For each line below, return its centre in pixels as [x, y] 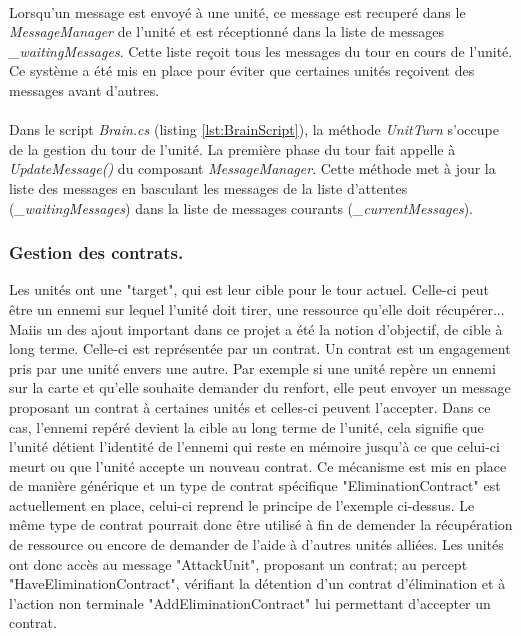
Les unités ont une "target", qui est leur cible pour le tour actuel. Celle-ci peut [249, 289]
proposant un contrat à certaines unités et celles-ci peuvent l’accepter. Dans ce [250, 406]
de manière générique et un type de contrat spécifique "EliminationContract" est [255, 485]
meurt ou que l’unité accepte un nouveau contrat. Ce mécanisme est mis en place [258, 465]
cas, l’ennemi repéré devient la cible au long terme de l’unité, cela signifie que [246, 426]
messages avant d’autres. [84, 89]
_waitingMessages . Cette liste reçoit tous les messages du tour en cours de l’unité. [261, 50]
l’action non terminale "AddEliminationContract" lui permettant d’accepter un [250, 602]
